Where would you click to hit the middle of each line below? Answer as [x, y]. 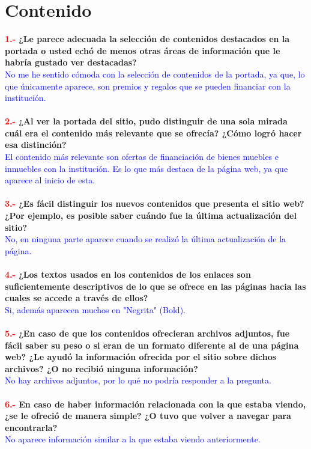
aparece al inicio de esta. [50, 180]
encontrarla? [31, 427]
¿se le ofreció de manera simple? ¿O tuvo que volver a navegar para [148, 416]
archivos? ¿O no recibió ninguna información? [101, 368]
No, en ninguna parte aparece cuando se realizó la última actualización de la [146, 239]
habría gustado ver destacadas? [71, 62]
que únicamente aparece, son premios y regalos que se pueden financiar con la [148, 86]
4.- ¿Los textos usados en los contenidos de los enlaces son [128, 274]
